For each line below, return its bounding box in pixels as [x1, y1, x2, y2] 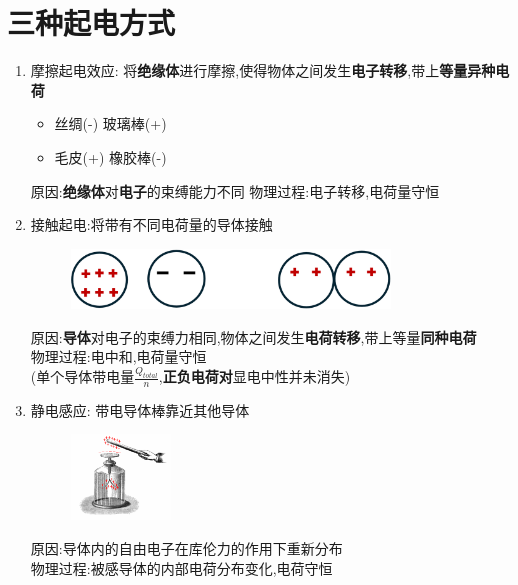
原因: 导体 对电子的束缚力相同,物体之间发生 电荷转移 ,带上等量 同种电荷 [30, 326, 477, 347]
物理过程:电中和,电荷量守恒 [30, 346, 207, 367]
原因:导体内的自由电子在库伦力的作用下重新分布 [30, 537, 343, 558]
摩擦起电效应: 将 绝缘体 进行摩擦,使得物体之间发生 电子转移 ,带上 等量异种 [30, 60, 496, 81]
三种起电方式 [7, 2, 176, 43]
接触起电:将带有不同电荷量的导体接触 [30, 214, 273, 235]
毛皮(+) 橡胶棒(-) [54, 146, 167, 167]
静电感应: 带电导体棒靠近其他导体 [30, 399, 250, 420]
